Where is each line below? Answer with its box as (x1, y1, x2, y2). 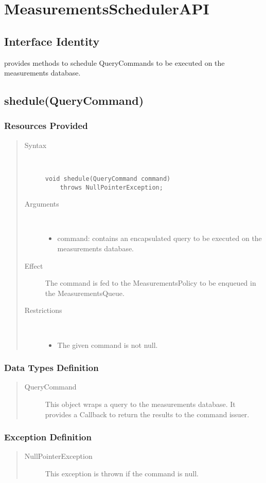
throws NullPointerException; (60, 183, 163, 191)
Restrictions (24, 305, 62, 315)
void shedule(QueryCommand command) (45, 175, 171, 182)
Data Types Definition (4, 361, 99, 374)
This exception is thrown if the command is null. (45, 468, 199, 479)
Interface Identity (4, 33, 100, 49)
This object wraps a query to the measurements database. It (45, 399, 236, 410)
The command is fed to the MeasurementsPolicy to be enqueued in (45, 277, 256, 288)
